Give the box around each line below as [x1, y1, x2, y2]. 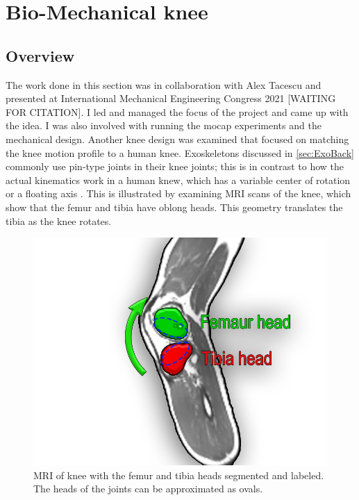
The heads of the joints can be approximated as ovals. [33, 481, 263, 496]
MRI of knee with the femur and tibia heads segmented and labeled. [33, 467, 324, 482]
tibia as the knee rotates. [6, 213, 112, 228]
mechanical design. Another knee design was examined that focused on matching [6, 131, 349, 146]
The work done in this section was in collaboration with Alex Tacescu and [6, 77, 322, 92]
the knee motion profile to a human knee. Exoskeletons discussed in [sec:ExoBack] [6, 145, 354, 160]
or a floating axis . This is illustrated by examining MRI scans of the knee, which [6, 186, 351, 201]
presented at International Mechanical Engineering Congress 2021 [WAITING [6, 91, 336, 106]
